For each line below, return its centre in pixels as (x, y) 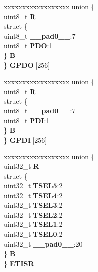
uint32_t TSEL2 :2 (33, 214)
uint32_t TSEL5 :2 (33, 186)
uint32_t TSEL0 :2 (33, 234)
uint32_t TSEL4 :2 (33, 195)
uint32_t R (22, 166)
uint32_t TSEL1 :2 (33, 224)
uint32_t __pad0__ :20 (43, 244)
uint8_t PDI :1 (27, 120)
